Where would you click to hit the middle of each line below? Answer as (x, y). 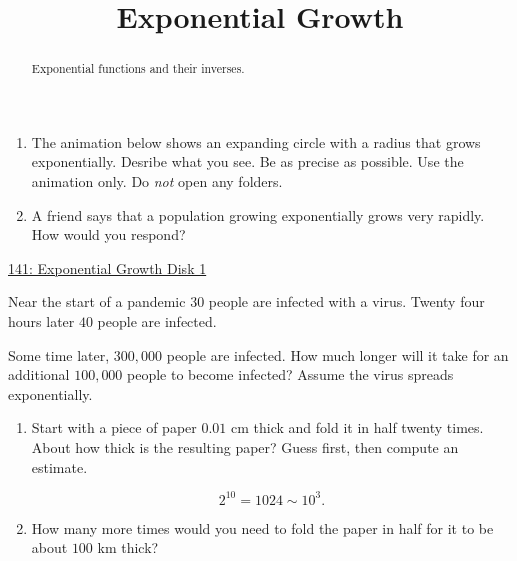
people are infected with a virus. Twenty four (346, 301)
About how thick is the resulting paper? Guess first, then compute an (245, 446)
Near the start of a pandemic (97, 301)
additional (39, 374)
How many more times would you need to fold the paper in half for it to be (262, 527)
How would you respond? (108, 234)
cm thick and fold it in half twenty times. (357, 427)
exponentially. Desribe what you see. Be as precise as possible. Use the (247, 161)
